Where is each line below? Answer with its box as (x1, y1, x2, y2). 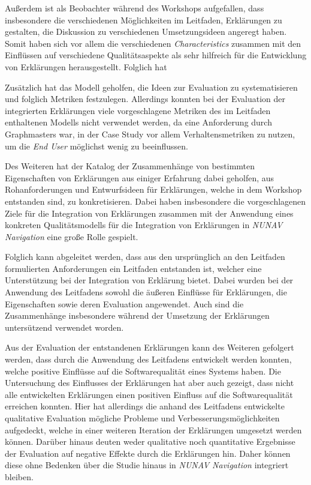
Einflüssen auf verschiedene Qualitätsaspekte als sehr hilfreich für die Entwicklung (5, 49, 307, 61)
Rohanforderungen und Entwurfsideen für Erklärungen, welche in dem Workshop (5, 183, 302, 196)
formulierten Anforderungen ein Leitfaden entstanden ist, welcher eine (5, 262, 262, 274)
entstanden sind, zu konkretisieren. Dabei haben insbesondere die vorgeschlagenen (5, 194, 306, 207)
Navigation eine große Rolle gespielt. (5, 230, 138, 242)
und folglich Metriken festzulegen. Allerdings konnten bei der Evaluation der (5, 92, 286, 105)
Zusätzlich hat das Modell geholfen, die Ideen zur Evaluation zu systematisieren (5, 80, 298, 93)
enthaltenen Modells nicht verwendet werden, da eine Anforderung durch (5, 116, 272, 128)
